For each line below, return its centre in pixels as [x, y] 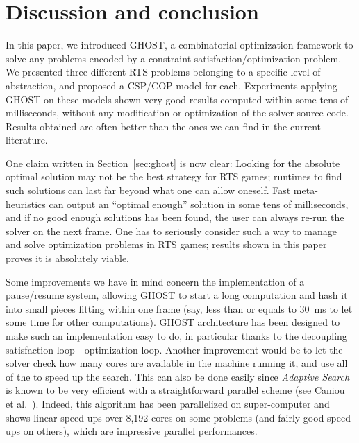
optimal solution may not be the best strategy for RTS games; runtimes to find [174, 176]
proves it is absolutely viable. [67, 258]
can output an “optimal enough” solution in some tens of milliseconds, [199, 203]
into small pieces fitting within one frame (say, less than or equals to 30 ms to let [179, 308]
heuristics [26, 203]
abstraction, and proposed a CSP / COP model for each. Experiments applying [172, 85]
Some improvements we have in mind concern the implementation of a [155, 281]
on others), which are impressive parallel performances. [140, 431]
